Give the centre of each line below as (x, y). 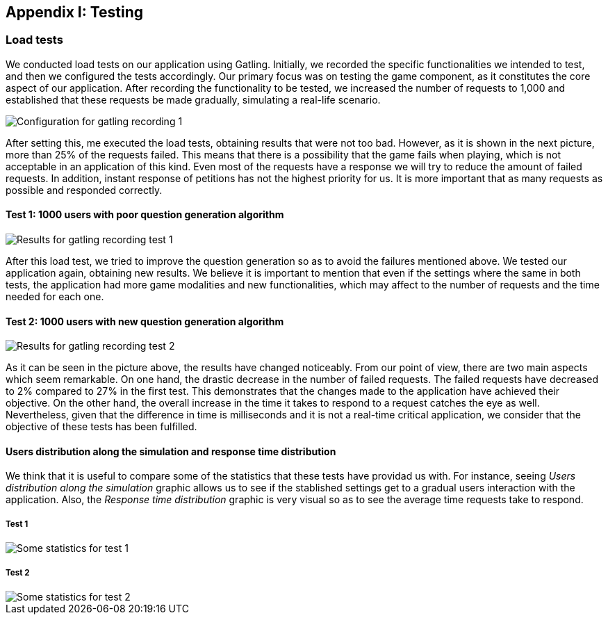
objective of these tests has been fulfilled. (101, 427)
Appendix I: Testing (75, 12)
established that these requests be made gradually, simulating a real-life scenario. (193, 99)
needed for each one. (55, 297)
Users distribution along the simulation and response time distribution (171, 451)
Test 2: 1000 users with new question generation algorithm (145, 321)
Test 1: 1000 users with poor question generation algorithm (145, 215)
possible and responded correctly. (84, 190)
